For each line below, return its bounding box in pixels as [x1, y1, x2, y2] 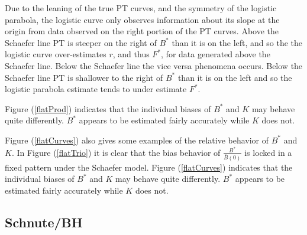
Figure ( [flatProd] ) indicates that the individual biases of [5, 102, 211, 115]
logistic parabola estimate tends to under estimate [5, 83, 187, 95]
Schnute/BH [5, 213, 83, 231]
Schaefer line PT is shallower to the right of [5, 71, 163, 83]
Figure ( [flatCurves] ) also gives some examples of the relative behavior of [5, 133, 269, 146]
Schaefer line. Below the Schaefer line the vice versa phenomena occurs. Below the [5, 59, 303, 71]
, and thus [112, 48, 150, 60]
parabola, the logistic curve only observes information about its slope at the [5, 13, 280, 25]
